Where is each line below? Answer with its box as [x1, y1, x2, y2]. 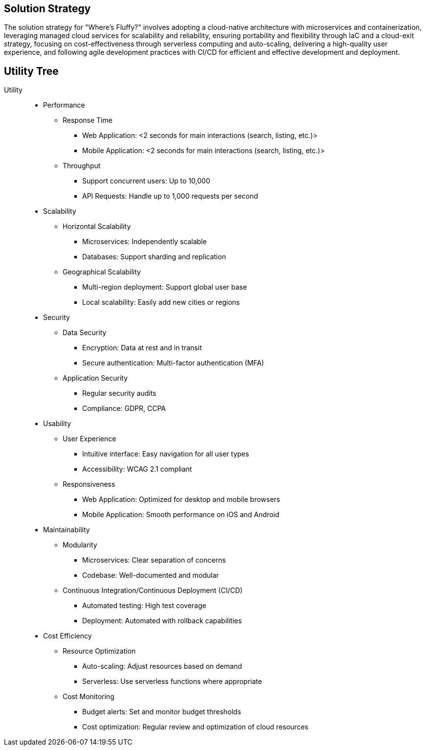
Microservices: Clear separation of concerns [82, 556, 226, 565]
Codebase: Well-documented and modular [82, 571, 219, 580]
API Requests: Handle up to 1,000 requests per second [82, 192, 258, 201]
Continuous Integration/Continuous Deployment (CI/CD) [63, 586, 243, 595]
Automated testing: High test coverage [82, 601, 206, 610]
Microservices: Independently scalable [82, 237, 207, 246]
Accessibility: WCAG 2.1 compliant [82, 465, 192, 474]
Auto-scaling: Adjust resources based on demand [82, 662, 242, 671]
